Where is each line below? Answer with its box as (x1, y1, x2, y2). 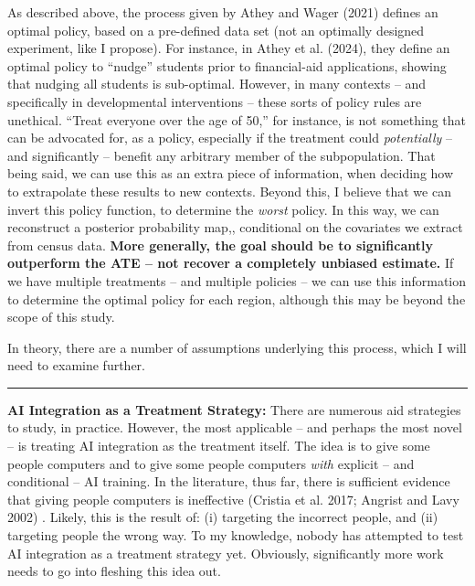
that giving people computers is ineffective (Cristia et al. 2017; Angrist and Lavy (7, 489, 459, 508)
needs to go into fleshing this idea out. (7, 561, 221, 581)
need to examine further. (7, 356, 145, 375)
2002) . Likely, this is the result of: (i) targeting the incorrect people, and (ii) (7, 507, 438, 527)
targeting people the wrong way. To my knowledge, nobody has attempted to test (7, 526, 464, 545)
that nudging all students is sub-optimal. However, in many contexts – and (7, 74, 427, 93)
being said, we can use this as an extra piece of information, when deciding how (7, 164, 454, 183)
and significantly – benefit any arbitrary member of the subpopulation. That (7, 145, 436, 165)
